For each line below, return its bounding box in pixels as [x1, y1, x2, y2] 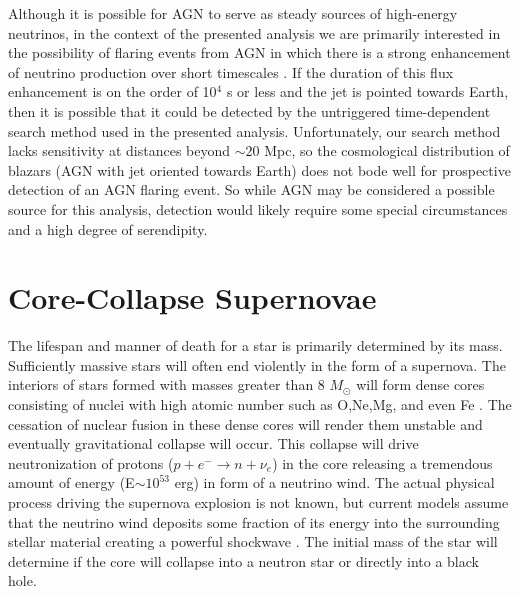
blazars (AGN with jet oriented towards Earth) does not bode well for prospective [8, 159, 511, 180]
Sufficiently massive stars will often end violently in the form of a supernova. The [8, 354, 506, 375]
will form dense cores [356, 374, 485, 395]
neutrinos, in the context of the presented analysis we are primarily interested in [8, 22, 501, 43]
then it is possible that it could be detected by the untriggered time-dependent [8, 100, 491, 121]
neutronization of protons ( [8, 452, 174, 473]
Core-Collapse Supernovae [8, 277, 377, 318]
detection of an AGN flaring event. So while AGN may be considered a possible [8, 179, 495, 200]
